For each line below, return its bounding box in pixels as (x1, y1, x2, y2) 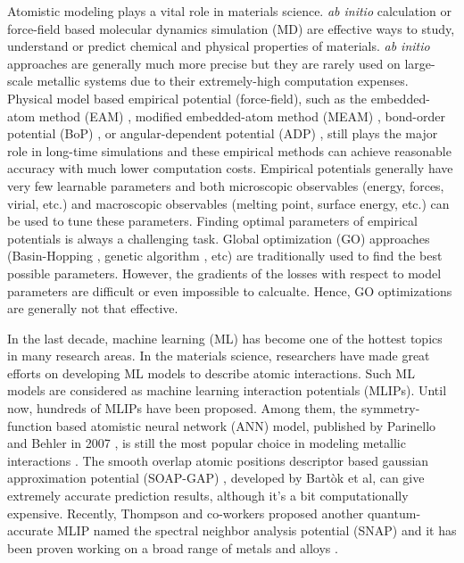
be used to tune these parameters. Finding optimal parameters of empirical (7, 211, 418, 230)
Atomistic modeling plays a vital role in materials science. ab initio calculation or (7, 2, 452, 20)
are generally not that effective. (7, 299, 178, 318)
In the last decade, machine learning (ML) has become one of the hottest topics (7, 328, 443, 347)
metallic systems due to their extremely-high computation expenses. (37, 71, 409, 90)
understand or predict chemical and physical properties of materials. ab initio (7, 37, 430, 55)
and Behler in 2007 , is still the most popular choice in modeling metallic (7, 434, 406, 452)
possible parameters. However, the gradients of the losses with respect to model (7, 263, 442, 282)
